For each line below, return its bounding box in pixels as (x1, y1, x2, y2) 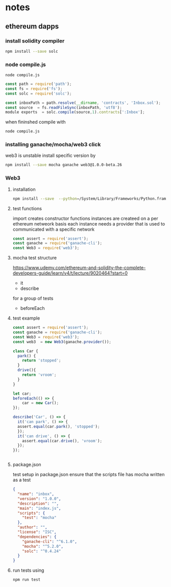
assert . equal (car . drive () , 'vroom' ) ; (22, 438, 103, 443)
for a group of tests (12, 296, 54, 302)
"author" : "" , (17, 525, 47, 530)
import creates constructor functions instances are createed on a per (12, 215, 158, 221)
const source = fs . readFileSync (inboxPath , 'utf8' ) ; (5, 105, 123, 110)
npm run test (12, 577, 41, 582)
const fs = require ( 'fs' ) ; (5, 86, 63, 91)
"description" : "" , (17, 501, 59, 506)
